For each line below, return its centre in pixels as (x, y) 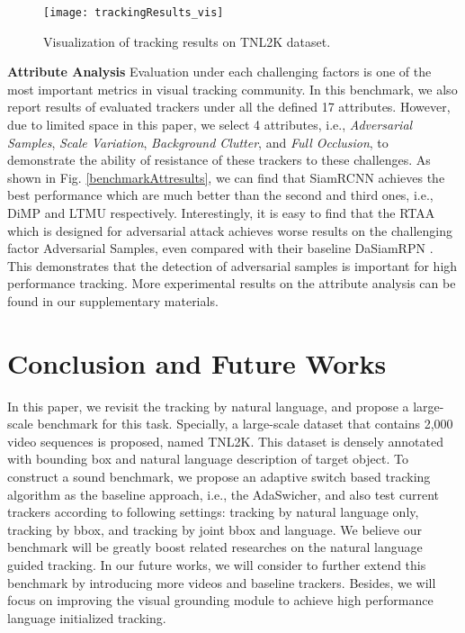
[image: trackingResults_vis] (134, 13)
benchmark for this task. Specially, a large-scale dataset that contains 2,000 (245, 424)
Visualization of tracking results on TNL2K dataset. (187, 41)
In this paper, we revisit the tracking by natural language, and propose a (208, 406)
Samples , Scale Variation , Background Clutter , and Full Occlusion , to (198, 142)
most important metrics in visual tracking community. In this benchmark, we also (232, 89)
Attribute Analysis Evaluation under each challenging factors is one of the (219, 72)
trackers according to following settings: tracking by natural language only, (213, 512)
